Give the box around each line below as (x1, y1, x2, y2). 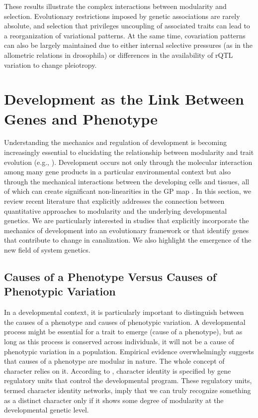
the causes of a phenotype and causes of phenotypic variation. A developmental (4, 316, 246, 327)
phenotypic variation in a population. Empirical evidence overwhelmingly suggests (4, 346, 254, 356)
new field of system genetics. (4, 245, 90, 255)
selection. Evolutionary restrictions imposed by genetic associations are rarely (4, 10, 240, 21)
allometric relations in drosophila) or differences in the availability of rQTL (4, 49, 233, 60)
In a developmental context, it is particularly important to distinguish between (4, 307, 244, 317)
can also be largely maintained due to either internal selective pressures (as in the (4, 40, 253, 50)
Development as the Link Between (4, 89, 245, 109)
